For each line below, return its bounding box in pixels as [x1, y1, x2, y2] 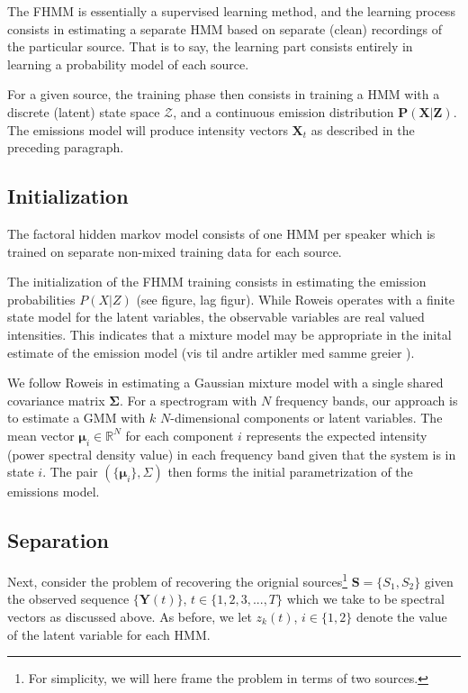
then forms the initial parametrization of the [167, 462, 413, 481]
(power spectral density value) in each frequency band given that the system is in [7, 444, 456, 463]
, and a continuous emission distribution [173, 102, 394, 121]
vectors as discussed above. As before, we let [7, 606, 252, 625]
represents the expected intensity [246, 425, 427, 444]
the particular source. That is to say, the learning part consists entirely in [7, 37, 413, 56]
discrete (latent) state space [7, 102, 160, 121]
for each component [125, 425, 234, 444]
